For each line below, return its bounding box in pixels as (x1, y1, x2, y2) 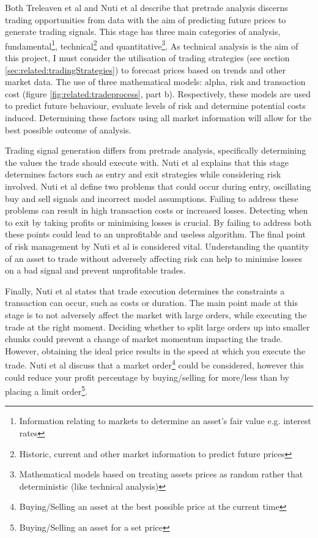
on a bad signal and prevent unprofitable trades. (5, 264, 186, 277)
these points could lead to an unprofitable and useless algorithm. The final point (5, 228, 306, 241)
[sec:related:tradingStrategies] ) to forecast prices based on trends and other (5, 63, 286, 76)
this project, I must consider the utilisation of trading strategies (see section (5, 51, 290, 64)
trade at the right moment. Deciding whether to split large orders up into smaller (5, 320, 310, 333)
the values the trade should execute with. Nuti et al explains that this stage (5, 155, 289, 168)
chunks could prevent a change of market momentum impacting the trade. (5, 332, 283, 345)
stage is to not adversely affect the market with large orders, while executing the (5, 308, 307, 321)
